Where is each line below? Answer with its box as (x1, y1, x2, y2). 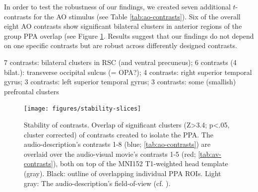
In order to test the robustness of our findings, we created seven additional (4, 1, 231, 11)
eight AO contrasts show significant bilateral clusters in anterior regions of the (4, 21, 242, 31)
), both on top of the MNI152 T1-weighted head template (53, 158, 228, 169)
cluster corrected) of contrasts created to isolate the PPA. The (24, 129, 213, 139)
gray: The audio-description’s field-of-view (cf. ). (24, 178, 171, 188)
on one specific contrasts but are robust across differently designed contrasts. (4, 40, 237, 51)
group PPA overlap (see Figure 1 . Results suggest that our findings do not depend (4, 30, 254, 41)
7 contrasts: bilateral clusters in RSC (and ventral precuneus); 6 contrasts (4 (4, 57, 237, 67)
